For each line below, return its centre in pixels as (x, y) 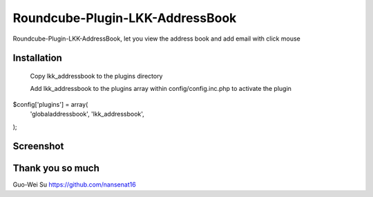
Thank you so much (56, 168)
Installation (37, 58)
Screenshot (38, 146)
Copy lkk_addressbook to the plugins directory (96, 76)
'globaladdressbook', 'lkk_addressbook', (87, 114)
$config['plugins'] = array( (50, 104)
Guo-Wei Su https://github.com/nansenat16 (74, 185)
